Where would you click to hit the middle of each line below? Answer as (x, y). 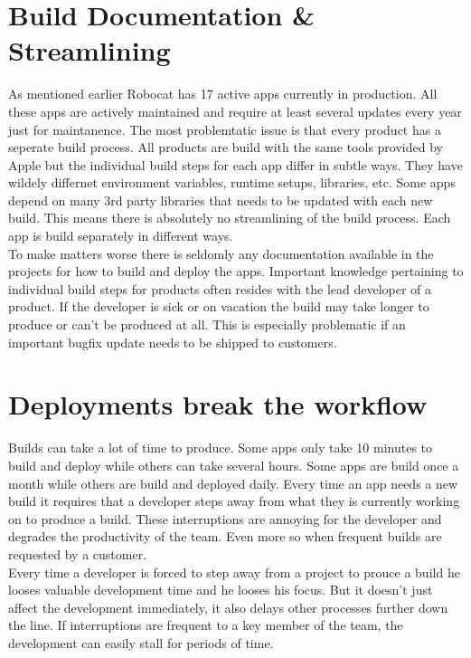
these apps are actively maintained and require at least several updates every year (235, 111)
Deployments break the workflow (218, 404)
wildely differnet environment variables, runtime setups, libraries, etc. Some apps (232, 182)
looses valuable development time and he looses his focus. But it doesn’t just (221, 590)
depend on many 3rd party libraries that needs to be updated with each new (221, 200)
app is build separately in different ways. (121, 236)
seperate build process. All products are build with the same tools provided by (226, 147)
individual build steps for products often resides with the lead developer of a (220, 288)
